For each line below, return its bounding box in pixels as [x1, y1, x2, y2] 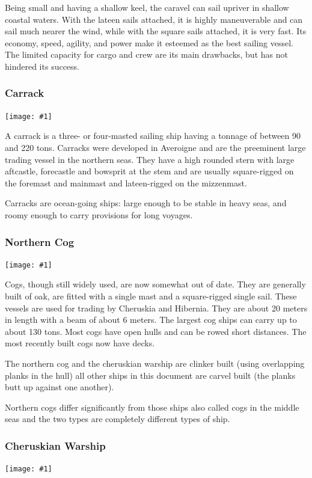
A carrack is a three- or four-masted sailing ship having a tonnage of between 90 [5, 129, 301, 142]
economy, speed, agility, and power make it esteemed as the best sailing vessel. [5, 36, 294, 49]
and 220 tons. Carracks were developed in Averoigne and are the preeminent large [5, 141, 306, 154]
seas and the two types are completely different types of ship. [5, 412, 230, 425]
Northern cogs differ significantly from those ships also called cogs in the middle [5, 400, 299, 413]
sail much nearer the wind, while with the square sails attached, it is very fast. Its [5, 25, 307, 37]
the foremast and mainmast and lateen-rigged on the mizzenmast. [5, 176, 247, 189]
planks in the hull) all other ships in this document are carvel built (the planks [5, 369, 296, 381]
